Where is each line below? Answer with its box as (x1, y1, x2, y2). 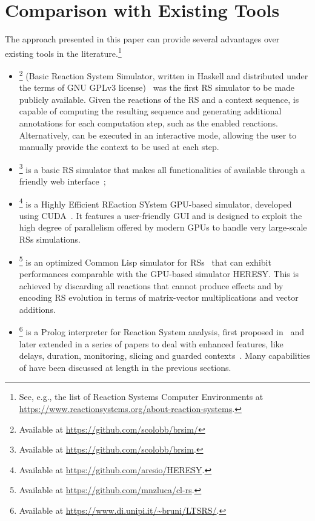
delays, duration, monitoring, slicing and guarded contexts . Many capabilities (19, 349, 310, 362)
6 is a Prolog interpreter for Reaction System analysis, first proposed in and (19, 324, 304, 338)
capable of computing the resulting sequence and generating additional (19, 105, 282, 117)
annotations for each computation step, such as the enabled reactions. (19, 117, 278, 129)
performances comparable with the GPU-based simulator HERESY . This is (19, 267, 299, 280)
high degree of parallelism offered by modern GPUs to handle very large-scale (19, 221, 307, 234)
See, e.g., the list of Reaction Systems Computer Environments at (19, 390, 264, 403)
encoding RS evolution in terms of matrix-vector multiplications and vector (19, 291, 299, 304)
